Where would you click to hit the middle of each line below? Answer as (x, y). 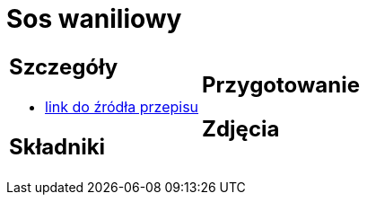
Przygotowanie (281, 84)
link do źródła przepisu (122, 106)
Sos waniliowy (94, 19)
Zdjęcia (241, 128)
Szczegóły (64, 66)
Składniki (57, 146)
